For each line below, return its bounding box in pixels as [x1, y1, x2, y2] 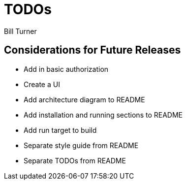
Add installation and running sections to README [24, 110, 183, 119]
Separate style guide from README [24, 141, 139, 150]
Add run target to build [24, 125, 97, 134]
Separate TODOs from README [24, 156, 126, 165]
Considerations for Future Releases [4, 44, 181, 57]
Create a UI [24, 80, 60, 89]
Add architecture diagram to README [24, 95, 145, 104]
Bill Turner [4, 27, 37, 35]
